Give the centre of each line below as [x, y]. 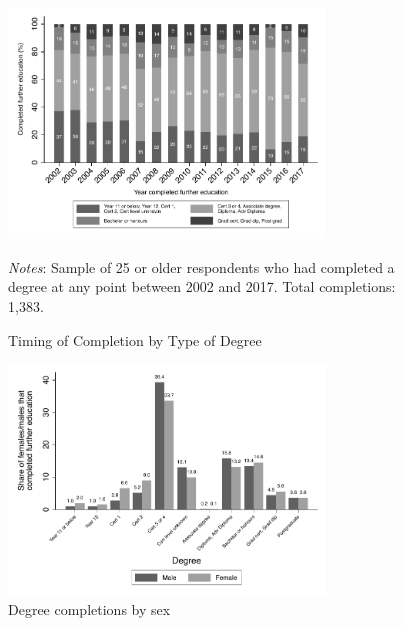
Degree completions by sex [89, 609]
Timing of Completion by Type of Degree [135, 339]
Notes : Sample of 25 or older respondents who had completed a [201, 266]
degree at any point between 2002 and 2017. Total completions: [202, 286]
